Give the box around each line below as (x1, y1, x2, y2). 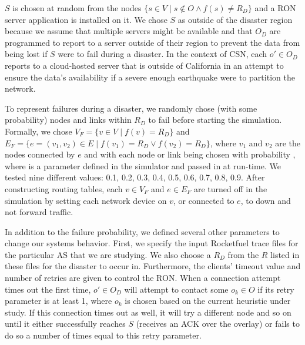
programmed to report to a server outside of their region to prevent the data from (5, 36, 300, 48)
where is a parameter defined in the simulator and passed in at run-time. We (5, 159, 281, 172)
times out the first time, (5, 283, 91, 295)
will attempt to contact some (124, 283, 229, 295)
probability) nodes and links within (5, 113, 132, 126)
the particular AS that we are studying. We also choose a (5, 248, 211, 260)
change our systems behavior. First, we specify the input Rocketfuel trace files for (5, 237, 299, 249)
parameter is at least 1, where (5, 294, 112, 307)
